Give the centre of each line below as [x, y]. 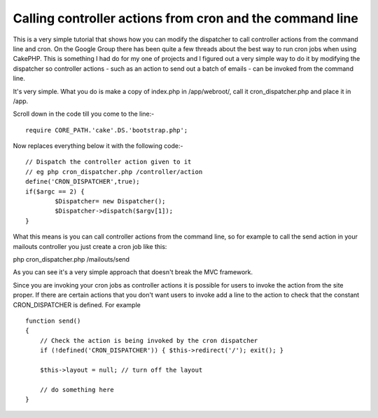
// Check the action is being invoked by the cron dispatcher [149, 341]
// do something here [77, 390]
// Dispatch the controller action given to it [108, 162]
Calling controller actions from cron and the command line [185, 18]
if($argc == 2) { [55, 191]
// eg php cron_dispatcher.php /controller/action [114, 171]
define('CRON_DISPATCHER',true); [83, 182]
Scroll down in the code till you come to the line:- [84, 114]
